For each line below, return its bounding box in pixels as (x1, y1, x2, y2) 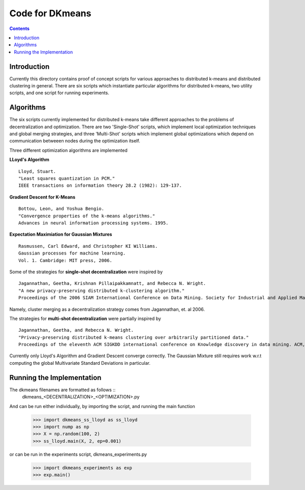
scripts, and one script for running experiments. (9, 90, 109, 96)
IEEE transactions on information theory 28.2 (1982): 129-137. (18, 183, 182, 188)
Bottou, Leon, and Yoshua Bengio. (18, 206, 104, 212)
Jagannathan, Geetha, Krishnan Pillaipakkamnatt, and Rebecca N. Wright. (18, 280, 206, 286)
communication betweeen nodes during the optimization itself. (9, 138, 140, 144)
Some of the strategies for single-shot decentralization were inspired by (9, 269, 163, 275)
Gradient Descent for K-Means (9, 194, 76, 200)
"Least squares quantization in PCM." (18, 176, 115, 182)
